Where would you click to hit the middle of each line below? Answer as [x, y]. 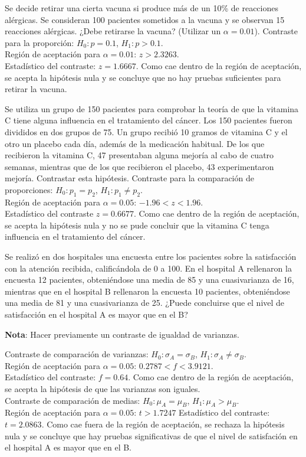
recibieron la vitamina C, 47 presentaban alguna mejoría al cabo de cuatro [139, 155]
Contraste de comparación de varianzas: [77, 354]
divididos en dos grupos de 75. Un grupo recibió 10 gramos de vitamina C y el [146, 131]
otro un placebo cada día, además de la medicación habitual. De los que [135, 143]
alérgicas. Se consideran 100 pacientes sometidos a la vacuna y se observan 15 [145, 19]
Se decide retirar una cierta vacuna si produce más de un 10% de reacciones [142, 8]
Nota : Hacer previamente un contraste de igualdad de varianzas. [122, 334]
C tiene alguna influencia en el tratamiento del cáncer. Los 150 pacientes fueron [149, 120]
